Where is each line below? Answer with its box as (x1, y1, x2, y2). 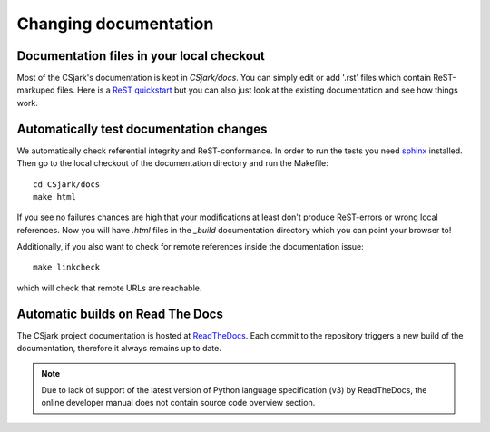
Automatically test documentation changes (16, 121, 268, 136)
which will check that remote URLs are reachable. (16, 282, 202, 293)
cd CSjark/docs (33, 179, 101, 190)
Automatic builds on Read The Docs (16, 306, 224, 321)
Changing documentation (16, 14, 214, 34)
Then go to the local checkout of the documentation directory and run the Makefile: (16, 158, 328, 169)
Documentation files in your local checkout (16, 48, 265, 64)
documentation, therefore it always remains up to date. (16, 343, 222, 354)
